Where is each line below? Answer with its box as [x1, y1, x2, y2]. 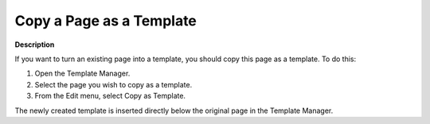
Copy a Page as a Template [14, 12, 197, 29]
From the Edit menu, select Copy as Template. [34, 91, 186, 101]
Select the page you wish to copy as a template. [34, 79, 193, 89]
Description [14, 40, 55, 49]
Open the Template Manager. [34, 68, 131, 79]
